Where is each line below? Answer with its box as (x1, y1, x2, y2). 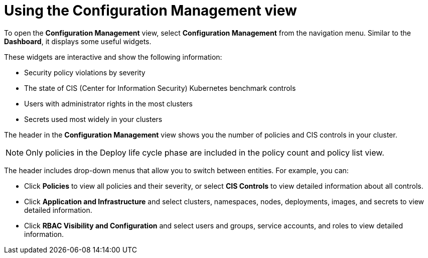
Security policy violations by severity (24, 68, 146, 77)
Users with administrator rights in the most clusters (24, 99, 193, 108)
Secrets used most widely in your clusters (24, 114, 163, 123)
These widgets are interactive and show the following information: (4, 52, 222, 61)
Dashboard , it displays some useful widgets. (4, 37, 152, 46)
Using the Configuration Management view (4, 2, 297, 19)
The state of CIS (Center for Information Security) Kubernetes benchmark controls (24, 83, 296, 92)
